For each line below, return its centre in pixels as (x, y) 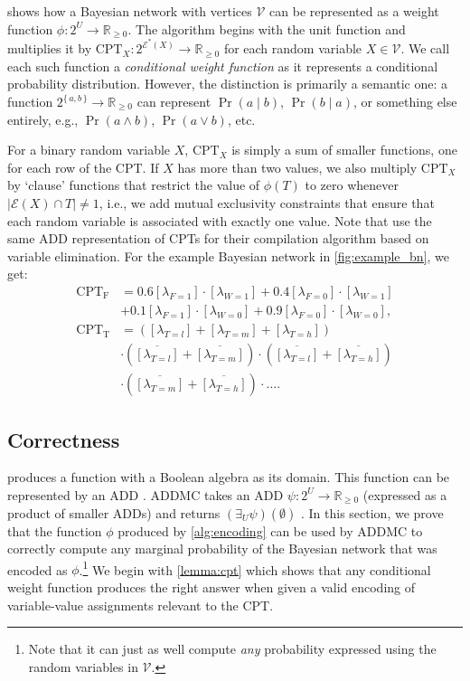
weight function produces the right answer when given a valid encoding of (211, 586)
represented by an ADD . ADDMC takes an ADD (146, 494)
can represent (174, 102)
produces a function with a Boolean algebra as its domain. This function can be (229, 477)
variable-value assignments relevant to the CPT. (141, 605)
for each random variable (293, 48)
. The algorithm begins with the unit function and (267, 28)
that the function (55, 530)
